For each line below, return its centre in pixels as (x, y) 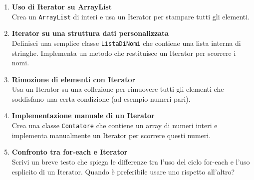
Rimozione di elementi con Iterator (74, 79)
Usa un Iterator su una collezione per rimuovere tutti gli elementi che (118, 89)
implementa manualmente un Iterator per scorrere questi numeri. (111, 135)
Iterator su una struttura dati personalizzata (90, 33)
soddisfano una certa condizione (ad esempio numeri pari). (101, 98)
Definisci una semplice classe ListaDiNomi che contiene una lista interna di (126, 43)
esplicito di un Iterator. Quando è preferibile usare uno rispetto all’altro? (123, 171)
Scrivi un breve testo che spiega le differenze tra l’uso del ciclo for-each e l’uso (131, 161)
